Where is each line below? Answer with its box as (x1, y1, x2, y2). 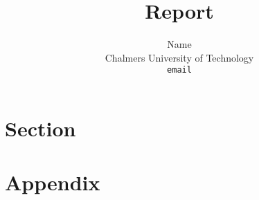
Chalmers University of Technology (105, 50, 254, 64)
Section (5, 113, 76, 142)
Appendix (5, 168, 100, 197)
